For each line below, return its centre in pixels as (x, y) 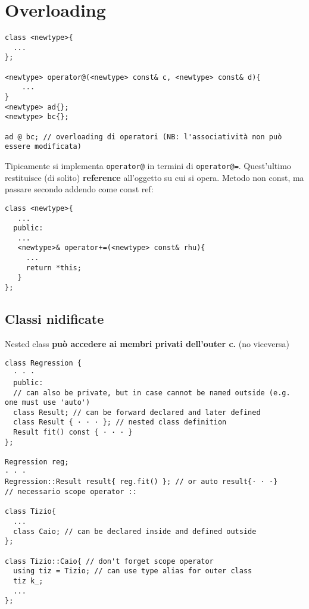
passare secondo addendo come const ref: (79, 189)
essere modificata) (43, 147)
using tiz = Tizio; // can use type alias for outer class (133, 571)
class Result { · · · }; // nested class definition (120, 422)
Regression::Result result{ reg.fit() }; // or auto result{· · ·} (141, 482)
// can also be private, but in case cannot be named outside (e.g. (152, 393)
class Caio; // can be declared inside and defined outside (135, 531)
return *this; (54, 268)
